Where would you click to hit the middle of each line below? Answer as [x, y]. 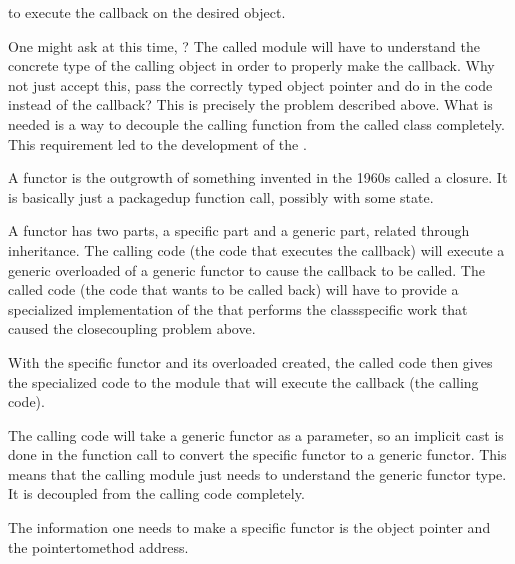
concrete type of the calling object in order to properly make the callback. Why [251, 65]
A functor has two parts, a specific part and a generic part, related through [239, 230]
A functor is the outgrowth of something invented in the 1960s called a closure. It [258, 177]
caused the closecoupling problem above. [132, 328]
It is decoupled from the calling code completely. [156, 493]
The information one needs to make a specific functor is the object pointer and [249, 527]
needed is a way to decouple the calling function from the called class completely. [256, 123]
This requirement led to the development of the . [157, 143]
